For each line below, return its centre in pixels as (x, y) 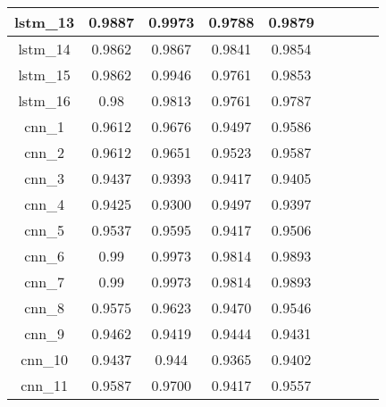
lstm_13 (45, 22)
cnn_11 (45, 385)
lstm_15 (44, 75)
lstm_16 (44, 100)
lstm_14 (44, 49)
